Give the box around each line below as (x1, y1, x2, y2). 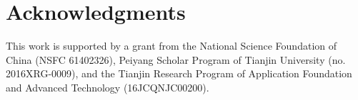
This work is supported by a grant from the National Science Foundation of (6, 38, 337, 53)
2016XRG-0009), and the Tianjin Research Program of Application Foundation (6, 66, 352, 81)
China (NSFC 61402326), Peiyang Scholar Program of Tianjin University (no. (6, 52, 346, 67)
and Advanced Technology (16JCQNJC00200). (6, 79, 209, 94)
